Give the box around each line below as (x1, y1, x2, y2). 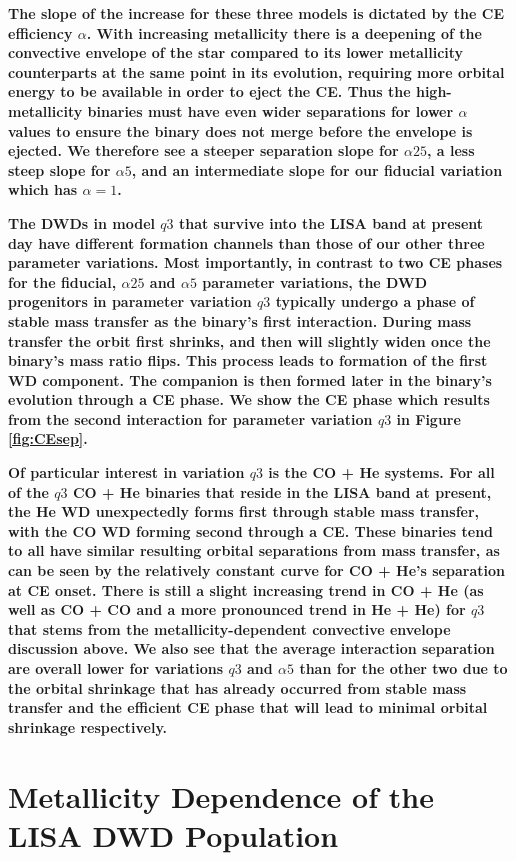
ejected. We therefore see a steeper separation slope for (8, 140, 399, 161)
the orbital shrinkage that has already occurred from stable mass (8, 677, 467, 698)
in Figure (396, 408, 461, 429)
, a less (427, 140, 475, 161)
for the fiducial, (8, 271, 117, 292)
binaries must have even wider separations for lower (87, 100, 454, 121)
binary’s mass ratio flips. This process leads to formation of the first (8, 350, 488, 371)
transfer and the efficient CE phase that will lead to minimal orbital (8, 697, 488, 718)
